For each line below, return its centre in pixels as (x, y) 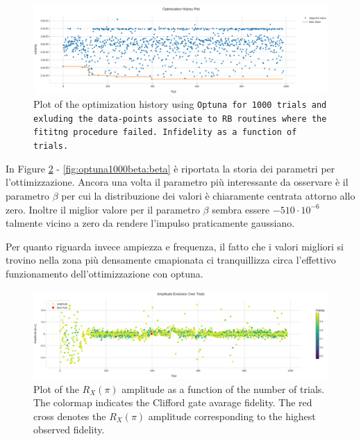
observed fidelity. (69, 430)
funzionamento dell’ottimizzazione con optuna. (104, 273)
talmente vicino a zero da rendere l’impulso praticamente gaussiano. (150, 223)
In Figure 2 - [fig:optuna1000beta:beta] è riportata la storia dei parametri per (170, 168)
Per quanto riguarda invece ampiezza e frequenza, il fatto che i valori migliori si (175, 246)
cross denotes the (70, 416)
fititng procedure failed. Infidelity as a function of (165, 133)
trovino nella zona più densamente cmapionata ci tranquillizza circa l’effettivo (171, 260)
